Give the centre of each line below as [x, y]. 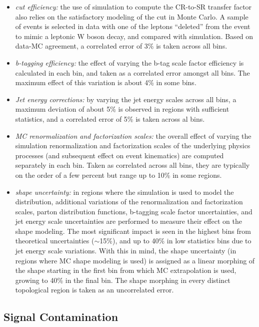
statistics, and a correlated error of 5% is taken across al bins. [110, 118]
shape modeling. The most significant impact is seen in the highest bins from [133, 231]
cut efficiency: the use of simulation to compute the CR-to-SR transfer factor [133, 7]
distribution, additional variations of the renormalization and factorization [129, 202]
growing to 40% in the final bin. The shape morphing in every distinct [123, 280]
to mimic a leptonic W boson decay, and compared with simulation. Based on [134, 36]
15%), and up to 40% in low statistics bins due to [175, 241]
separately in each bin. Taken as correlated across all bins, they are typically [132, 165]
